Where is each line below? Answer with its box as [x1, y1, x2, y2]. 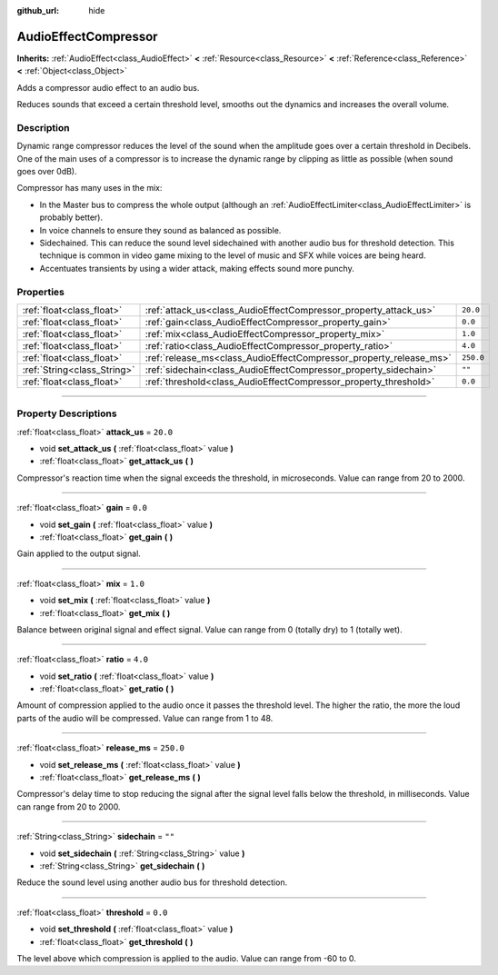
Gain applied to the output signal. [16, 548, 141, 559]
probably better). [39, 212, 104, 223]
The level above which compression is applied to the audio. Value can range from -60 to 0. [16, 952, 356, 963]
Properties [16, 285, 65, 298]
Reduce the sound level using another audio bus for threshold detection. [16, 877, 288, 888]
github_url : [16, 5, 59, 15]
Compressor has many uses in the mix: [16, 183, 163, 194]
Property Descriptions [16, 407, 117, 420]
